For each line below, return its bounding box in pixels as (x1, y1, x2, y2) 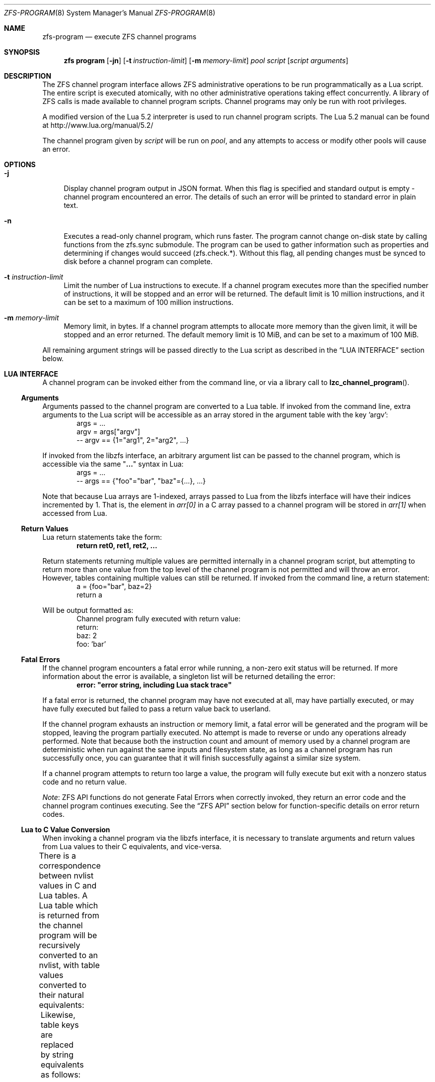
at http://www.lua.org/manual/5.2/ (42, 121, 153, 129)
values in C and (39, 881, 97, 890)
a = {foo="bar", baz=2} (76, 582, 152, 590)
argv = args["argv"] (76, 427, 141, 436)
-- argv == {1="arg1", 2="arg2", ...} (76, 436, 189, 444)
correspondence (39, 861, 101, 871)
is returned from (39, 910, 99, 920)
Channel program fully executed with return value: (76, 614, 241, 623)
